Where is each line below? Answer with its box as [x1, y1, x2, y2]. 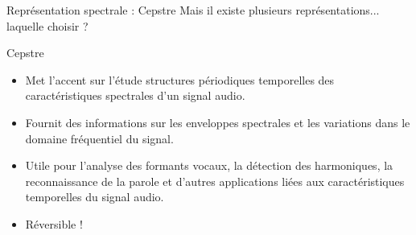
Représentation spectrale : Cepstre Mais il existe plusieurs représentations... [6, 2, 380, 18]
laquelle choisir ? [6, 17, 89, 34]
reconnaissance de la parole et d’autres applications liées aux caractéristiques [25, 172, 405, 189]
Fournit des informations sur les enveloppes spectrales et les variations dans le [25, 113, 410, 130]
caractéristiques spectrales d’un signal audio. [25, 87, 245, 104]
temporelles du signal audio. [25, 188, 164, 205]
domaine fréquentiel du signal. [25, 130, 174, 146]
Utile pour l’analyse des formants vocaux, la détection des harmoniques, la [25, 157, 393, 174]
